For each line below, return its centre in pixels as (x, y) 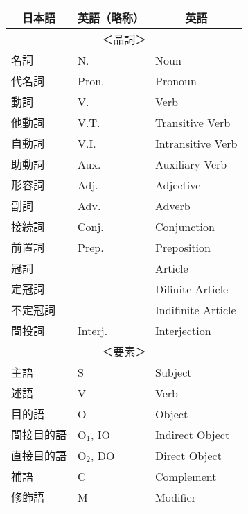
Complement (186, 476)
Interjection (183, 330)
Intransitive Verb (196, 143)
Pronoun (176, 80)
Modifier (176, 497)
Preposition (183, 247)
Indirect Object (193, 434)
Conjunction (185, 226)
